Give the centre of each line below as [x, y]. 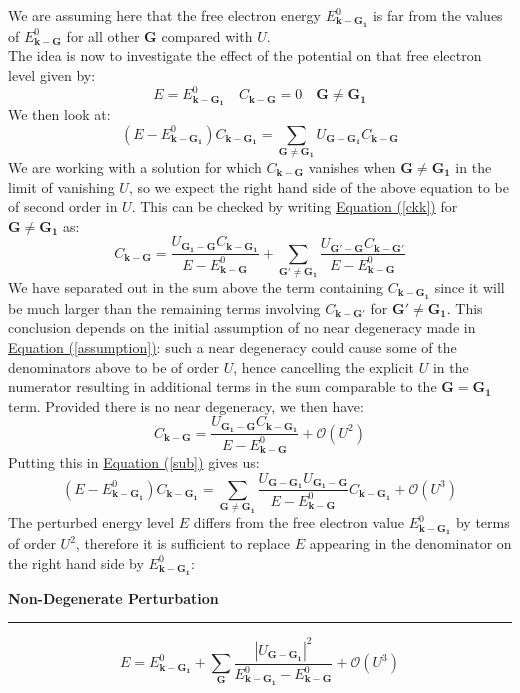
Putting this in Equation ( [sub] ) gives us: [134, 462]
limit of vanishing [61, 186]
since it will [469, 286]
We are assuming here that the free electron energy [164, 15]
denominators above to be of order [113, 366]
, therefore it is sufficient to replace [182, 543]
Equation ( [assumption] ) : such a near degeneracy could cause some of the [232, 346]
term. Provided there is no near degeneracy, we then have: [186, 405]
